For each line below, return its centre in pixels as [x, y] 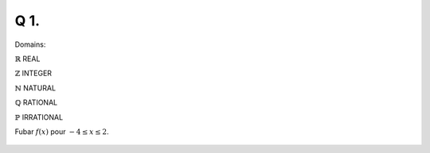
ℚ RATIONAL [36, 102]
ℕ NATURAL [35, 88]
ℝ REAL [27, 59]
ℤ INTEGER [33, 73]
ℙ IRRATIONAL [39, 117]
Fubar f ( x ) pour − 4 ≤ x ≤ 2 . [62, 132]
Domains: [30, 44]
